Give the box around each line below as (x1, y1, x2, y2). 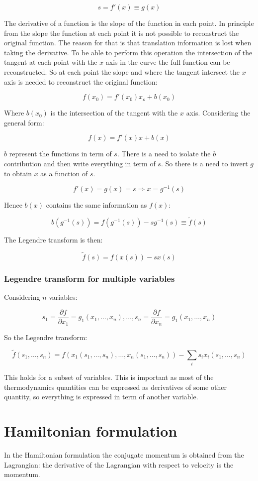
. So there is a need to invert (161, 158, 248, 168)
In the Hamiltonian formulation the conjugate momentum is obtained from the (4, 450, 244, 460)
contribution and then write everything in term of (4, 158, 156, 168)
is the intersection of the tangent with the (50, 108, 178, 118)
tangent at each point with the (4, 57, 97, 67)
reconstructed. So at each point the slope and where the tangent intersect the (4, 66, 240, 77)
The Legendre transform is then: (4, 235, 103, 245)
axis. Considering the (186, 108, 251, 118)
